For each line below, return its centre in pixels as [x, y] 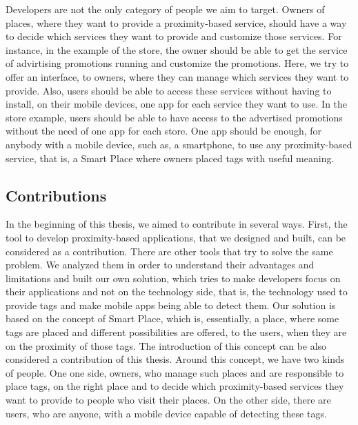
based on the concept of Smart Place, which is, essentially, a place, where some [172, 318]
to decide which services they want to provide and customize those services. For [174, 36]
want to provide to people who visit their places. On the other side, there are [168, 400]
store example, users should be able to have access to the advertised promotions [174, 117]
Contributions [56, 195]
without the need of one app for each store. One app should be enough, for [164, 131]
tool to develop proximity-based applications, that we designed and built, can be [176, 237]
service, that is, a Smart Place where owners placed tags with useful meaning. [170, 158]
